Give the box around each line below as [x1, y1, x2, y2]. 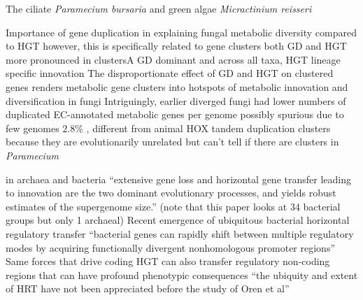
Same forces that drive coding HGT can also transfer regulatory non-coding [6, 254, 330, 269]
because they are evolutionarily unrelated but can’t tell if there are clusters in [6, 134, 339, 149]
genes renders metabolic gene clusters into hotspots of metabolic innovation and [6, 79, 348, 94]
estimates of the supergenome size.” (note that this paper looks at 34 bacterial [6, 199, 341, 213]
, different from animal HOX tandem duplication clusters [86, 120, 331, 135]
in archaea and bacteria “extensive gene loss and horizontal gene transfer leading [6, 171, 351, 186]
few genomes [6, 120, 59, 135]
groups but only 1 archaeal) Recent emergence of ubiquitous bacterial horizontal [6, 213, 350, 227]
